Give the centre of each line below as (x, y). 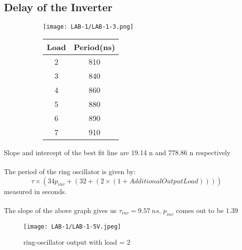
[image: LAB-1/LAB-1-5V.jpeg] (72, 226)
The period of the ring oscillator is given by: (70, 171)
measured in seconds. (35, 191)
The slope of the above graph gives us (60, 210)
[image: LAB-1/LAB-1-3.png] (88, 27)
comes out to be (200, 210)
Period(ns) (94, 47)
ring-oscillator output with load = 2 (77, 242)
